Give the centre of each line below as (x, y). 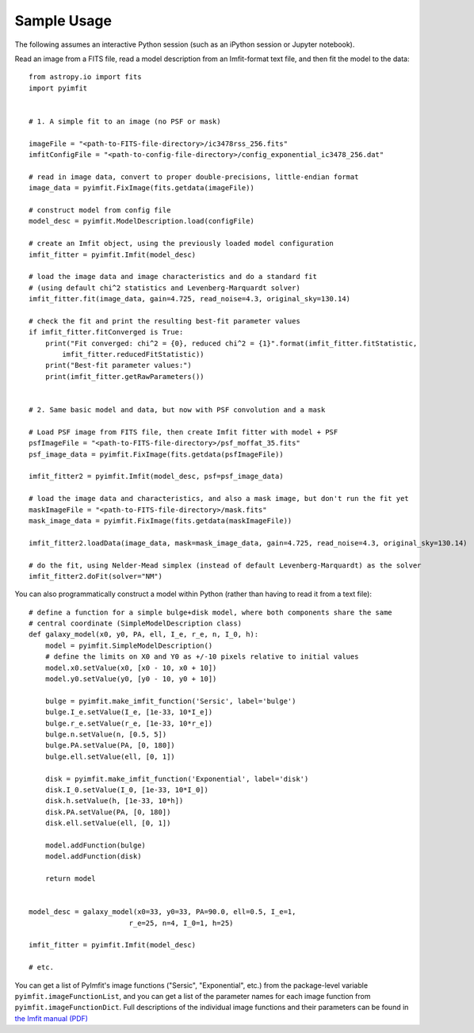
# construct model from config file (100, 210)
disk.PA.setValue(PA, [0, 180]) (108, 812)
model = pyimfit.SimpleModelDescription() (129, 645)
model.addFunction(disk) (93, 857)
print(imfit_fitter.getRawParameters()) (125, 376)
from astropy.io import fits (85, 77)
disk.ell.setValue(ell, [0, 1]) (108, 823)
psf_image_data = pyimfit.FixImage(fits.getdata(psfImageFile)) (157, 454)
